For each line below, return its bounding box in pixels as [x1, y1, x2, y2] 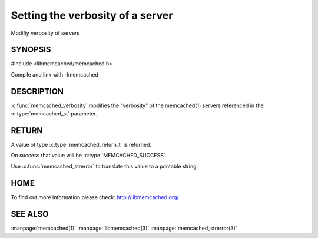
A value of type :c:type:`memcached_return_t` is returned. [11, 141, 152, 148]
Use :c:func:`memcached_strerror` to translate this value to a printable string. [11, 163, 198, 170]
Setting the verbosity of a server [11, 9, 173, 22]
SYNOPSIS [11, 45, 51, 55]
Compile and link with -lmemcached [11, 71, 98, 78]
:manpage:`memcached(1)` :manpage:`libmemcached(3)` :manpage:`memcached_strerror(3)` [11, 224, 238, 232]
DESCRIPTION [11, 86, 64, 97]
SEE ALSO [11, 209, 49, 219]
